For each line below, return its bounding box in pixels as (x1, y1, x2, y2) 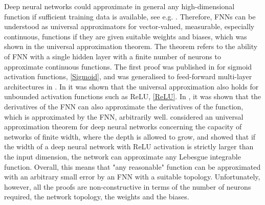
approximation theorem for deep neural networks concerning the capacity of (4, 121, 242, 132)
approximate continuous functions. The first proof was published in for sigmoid (4, 61, 252, 72)
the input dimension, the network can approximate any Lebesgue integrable (4, 151, 241, 162)
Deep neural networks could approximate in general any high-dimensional (4, 1, 235, 11)
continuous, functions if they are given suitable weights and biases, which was (4, 31, 247, 41)
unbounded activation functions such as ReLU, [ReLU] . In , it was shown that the (4, 91, 261, 102)
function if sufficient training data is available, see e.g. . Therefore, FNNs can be (4, 11, 256, 21)
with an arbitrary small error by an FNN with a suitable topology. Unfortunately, (4, 171, 260, 182)
